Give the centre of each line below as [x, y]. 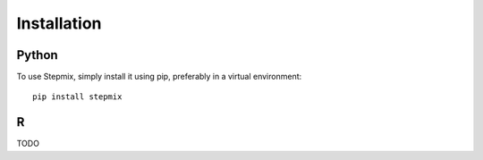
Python [37, 55]
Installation [59, 23]
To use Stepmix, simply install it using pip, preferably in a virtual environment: [159, 77]
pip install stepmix [77, 97]
